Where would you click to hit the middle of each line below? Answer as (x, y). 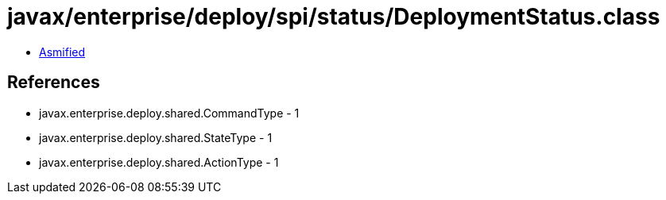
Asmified (62, 52)
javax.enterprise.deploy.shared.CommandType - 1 (169, 113)
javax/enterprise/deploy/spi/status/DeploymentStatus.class (334, 17)
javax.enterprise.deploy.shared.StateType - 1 (156, 137)
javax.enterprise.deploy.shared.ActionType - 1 (159, 162)
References (54, 83)
